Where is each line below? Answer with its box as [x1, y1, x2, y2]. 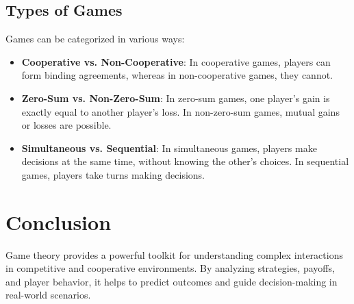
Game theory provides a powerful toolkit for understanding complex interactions [5, 247, 343, 262]
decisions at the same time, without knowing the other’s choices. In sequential [21, 154, 349, 168]
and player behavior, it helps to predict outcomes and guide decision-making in [5, 274, 338, 288]
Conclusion [5, 207, 112, 236]
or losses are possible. [21, 118, 112, 132]
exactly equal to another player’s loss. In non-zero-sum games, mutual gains [21, 104, 340, 118]
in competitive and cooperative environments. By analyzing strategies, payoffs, [5, 261, 335, 275]
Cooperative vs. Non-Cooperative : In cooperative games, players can [21, 54, 331, 68]
